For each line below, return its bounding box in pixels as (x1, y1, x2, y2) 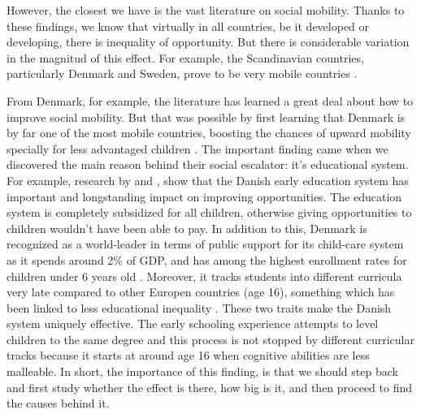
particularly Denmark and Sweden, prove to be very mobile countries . (7, 65, 358, 82)
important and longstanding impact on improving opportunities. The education (7, 188, 402, 205)
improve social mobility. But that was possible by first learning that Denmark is (7, 108, 406, 125)
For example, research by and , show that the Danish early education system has (7, 171, 409, 188)
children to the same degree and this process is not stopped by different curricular (7, 330, 414, 347)
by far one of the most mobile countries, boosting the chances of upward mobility (7, 124, 411, 141)
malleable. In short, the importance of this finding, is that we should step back (7, 363, 398, 380)
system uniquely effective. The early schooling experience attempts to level (7, 315, 379, 332)
